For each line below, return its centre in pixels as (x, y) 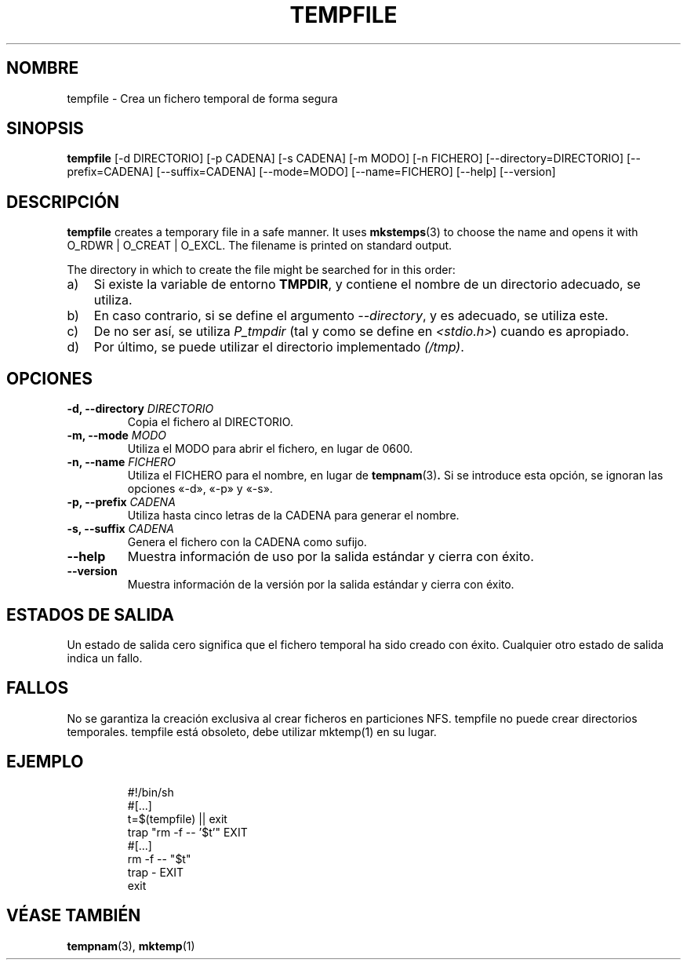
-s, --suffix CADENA (120, 529)
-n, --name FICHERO (122, 462)
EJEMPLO (45, 762)
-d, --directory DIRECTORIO (140, 409)
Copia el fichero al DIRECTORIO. (210, 422)
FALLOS (38, 688)
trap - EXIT (156, 872)
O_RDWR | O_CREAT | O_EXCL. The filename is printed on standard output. (260, 246)
